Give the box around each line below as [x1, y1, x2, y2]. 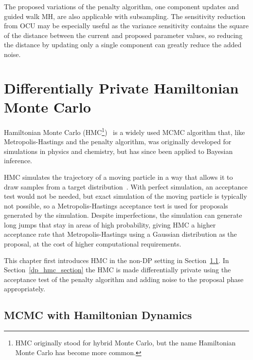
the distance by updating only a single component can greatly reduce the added [4, 39, 242, 50]
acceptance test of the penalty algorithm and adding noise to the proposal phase [4, 274, 244, 284]
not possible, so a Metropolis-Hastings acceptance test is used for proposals [4, 200, 228, 210]
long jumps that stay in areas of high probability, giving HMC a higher [4, 219, 216, 229]
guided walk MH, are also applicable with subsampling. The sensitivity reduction [4, 11, 246, 21]
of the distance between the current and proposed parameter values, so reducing [4, 30, 243, 40]
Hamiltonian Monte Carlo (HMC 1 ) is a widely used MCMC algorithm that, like [4, 125, 245, 137]
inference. [4, 155, 32, 166]
